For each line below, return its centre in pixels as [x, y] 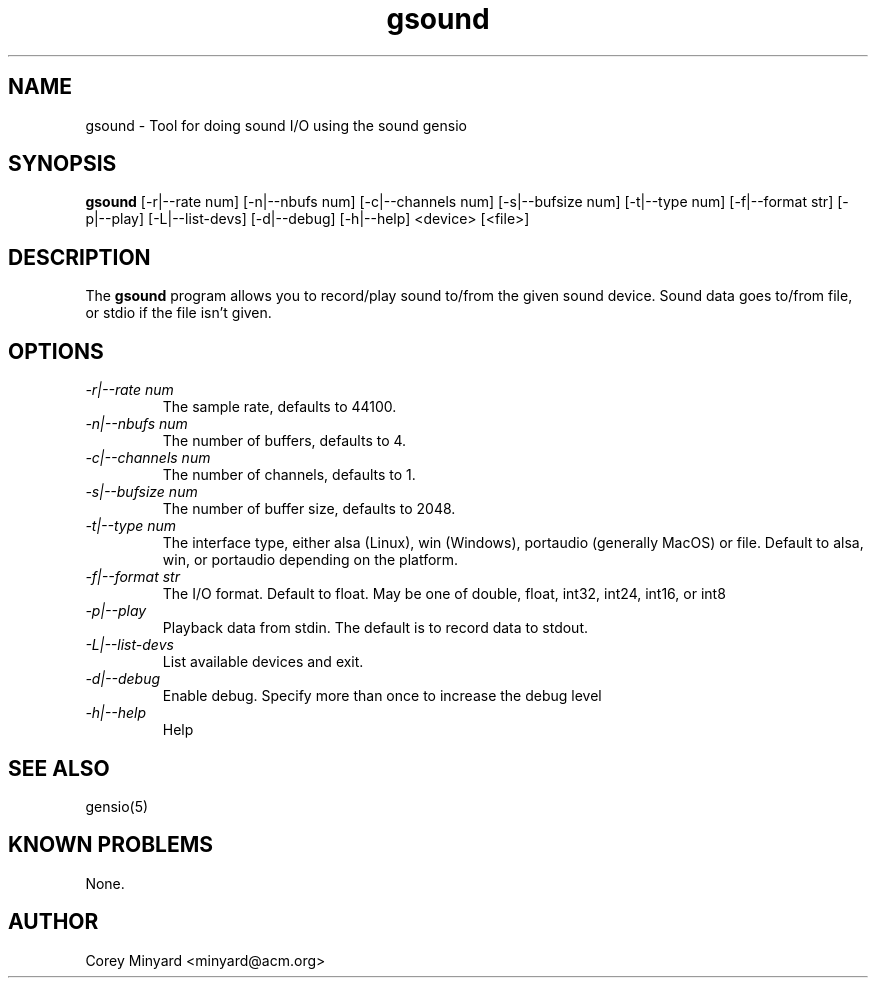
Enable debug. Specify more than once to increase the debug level [382, 696]
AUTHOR [53, 922]
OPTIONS [56, 351]
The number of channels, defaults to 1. [289, 475]
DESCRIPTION [79, 257]
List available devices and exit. [263, 662]
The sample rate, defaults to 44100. [279, 407]
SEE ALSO [59, 768]
